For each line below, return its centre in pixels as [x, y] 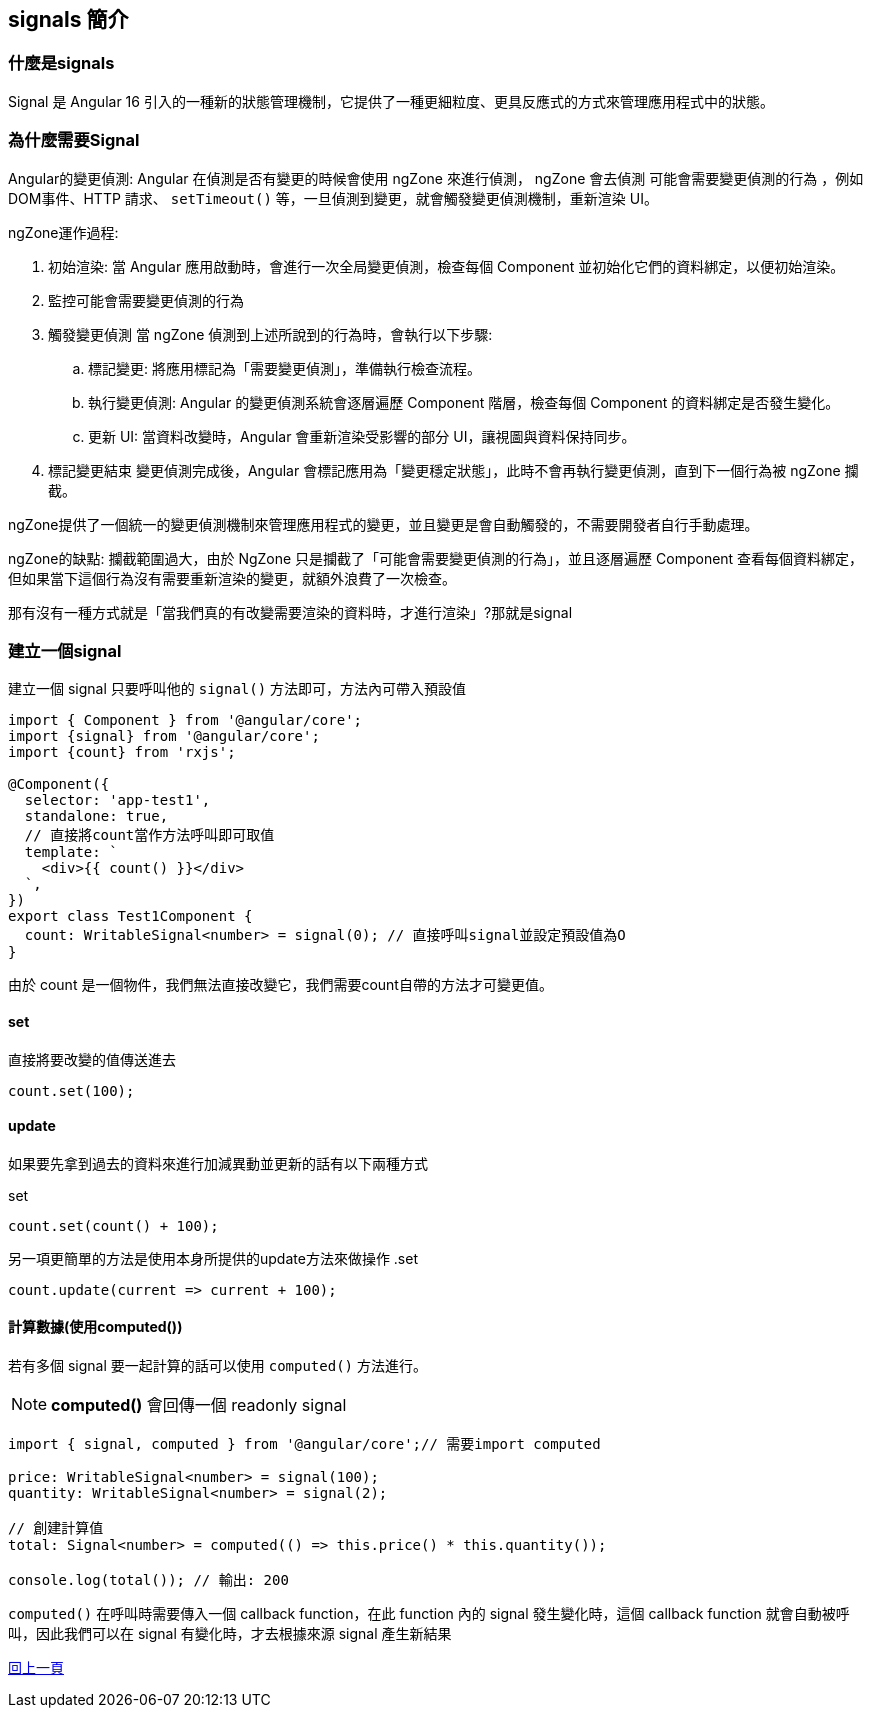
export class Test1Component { [130, 916]
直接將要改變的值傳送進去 [92, 1059]
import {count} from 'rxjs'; [122, 752]
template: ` [71, 852]
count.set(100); [71, 1090]
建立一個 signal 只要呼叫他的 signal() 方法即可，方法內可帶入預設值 [237, 689]
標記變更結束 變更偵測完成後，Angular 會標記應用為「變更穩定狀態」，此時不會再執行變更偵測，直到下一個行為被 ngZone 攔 [453, 470]
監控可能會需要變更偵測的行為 [146, 300]
